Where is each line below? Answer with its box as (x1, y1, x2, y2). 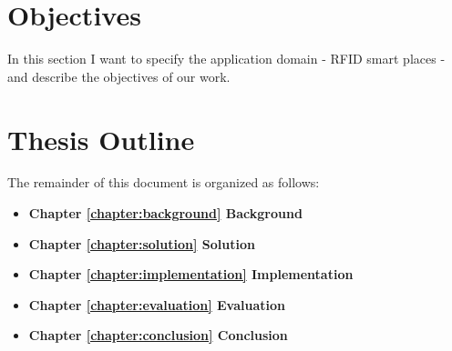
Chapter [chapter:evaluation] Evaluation (28, 295, 285, 314)
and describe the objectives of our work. (7, 66, 231, 85)
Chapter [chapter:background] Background (28, 204, 303, 223)
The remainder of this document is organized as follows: (7, 173, 320, 192)
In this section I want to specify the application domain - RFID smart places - (7, 49, 446, 68)
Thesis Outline (7, 120, 195, 157)
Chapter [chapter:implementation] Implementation (28, 265, 354, 284)
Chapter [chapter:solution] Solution (28, 234, 255, 253)
